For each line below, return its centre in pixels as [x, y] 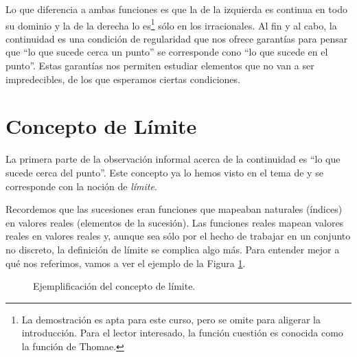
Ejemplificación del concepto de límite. [114, 286]
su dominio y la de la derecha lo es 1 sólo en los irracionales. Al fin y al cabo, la [171, 24]
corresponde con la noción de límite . [81, 186]
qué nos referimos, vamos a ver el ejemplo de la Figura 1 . [126, 263]
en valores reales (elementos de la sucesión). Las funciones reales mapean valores [175, 222]
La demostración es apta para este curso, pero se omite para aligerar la [171, 319]
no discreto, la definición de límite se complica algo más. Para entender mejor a [173, 249]
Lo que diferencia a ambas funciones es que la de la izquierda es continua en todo [176, 9]
